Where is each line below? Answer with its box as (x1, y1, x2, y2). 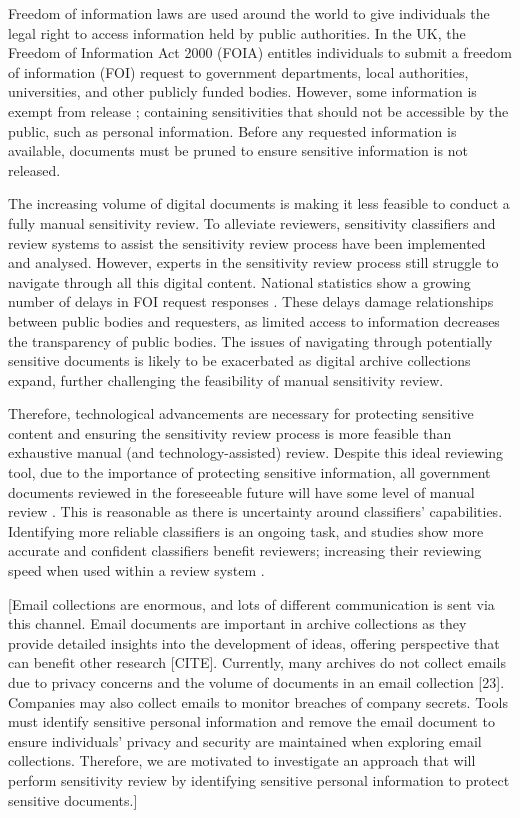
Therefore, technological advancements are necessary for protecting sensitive (8, 403, 474, 424)
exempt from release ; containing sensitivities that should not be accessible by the (8, 100, 509, 121)
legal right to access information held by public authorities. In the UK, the (8, 22, 466, 43)
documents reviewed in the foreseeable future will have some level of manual (8, 481, 475, 502)
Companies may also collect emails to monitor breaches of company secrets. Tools (8, 691, 508, 712)
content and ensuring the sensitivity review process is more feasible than (8, 422, 452, 443)
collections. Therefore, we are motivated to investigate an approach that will (8, 750, 476, 771)
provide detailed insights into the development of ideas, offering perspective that (8, 632, 500, 653)
